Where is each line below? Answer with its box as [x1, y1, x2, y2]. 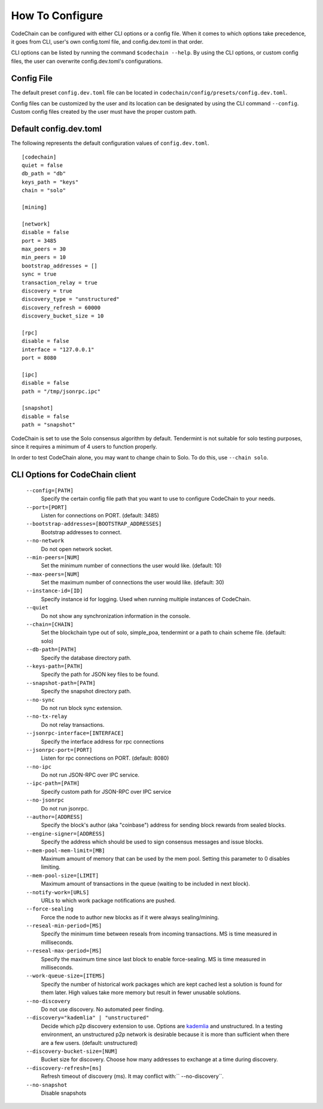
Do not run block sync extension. [41, 704, 123, 711]
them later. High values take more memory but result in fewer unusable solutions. [41, 989, 241, 996]
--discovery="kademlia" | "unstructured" [26, 1014, 150, 1021]
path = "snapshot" [22, 422, 76, 428]
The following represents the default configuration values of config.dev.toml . [11, 139, 209, 147]
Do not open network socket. [41, 545, 113, 553]
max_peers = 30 [22, 246, 66, 252]
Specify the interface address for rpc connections [41, 738, 164, 745]
